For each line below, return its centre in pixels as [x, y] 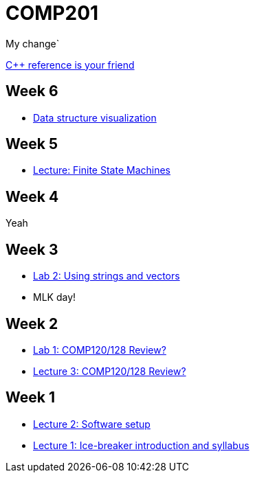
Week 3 [32, 249]
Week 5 [32, 144]
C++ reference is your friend [70, 65]
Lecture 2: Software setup [92, 424]
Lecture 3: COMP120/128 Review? [110, 371]
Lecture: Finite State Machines [102, 170]
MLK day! [55, 297]
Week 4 [32, 196]
